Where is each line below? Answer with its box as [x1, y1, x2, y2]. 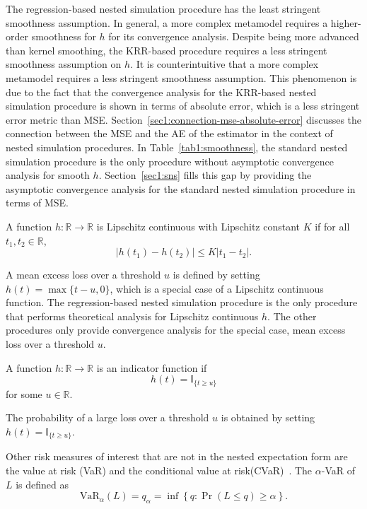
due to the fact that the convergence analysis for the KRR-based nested [6, 84, 317, 99]
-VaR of [321, 462, 355, 477]
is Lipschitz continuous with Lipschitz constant [96, 218, 301, 233]
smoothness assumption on [6, 57, 122, 71]
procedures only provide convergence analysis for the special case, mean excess [6, 322, 346, 337]
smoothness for [31, 29, 96, 44]
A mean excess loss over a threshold [6, 267, 161, 282]
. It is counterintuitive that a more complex [130, 57, 319, 71]
